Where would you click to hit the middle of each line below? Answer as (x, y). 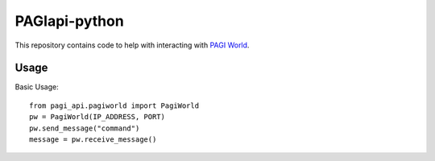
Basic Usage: (37, 87)
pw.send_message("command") (85, 128)
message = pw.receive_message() (93, 140)
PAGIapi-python (69, 21)
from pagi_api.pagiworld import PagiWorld (114, 105)
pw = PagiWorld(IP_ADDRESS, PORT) (97, 117)
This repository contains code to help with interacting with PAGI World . (132, 45)
